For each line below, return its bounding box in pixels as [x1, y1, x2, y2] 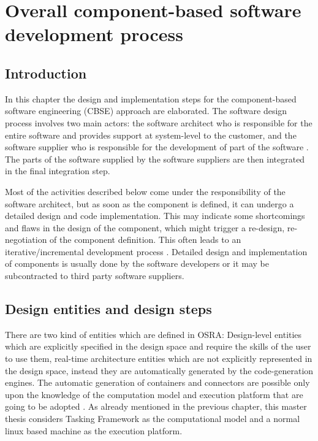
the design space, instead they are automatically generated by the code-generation [5, 364, 314, 377]
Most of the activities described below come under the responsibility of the [5, 185, 286, 197]
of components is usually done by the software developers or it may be [5, 257, 269, 270]
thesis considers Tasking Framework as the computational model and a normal [5, 412, 300, 425]
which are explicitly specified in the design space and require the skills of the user [5, 340, 311, 353]
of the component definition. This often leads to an [50, 233, 241, 246]
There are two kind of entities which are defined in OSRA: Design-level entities [5, 328, 302, 340]
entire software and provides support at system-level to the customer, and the [5, 128, 297, 141]
